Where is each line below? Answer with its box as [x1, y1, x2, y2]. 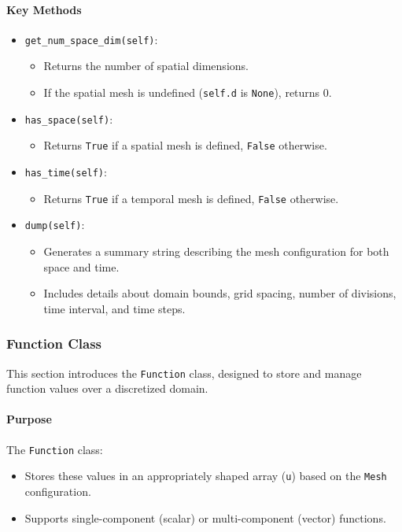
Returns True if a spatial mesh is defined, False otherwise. [43, 137, 327, 153]
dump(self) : [24, 216, 85, 233]
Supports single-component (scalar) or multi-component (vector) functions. [24, 509, 386, 526]
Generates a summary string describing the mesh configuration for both [43, 242, 389, 259]
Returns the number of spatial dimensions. [43, 57, 249, 74]
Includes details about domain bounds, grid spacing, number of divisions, [43, 285, 396, 301]
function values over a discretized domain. [6, 380, 208, 397]
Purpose [6, 411, 52, 427]
